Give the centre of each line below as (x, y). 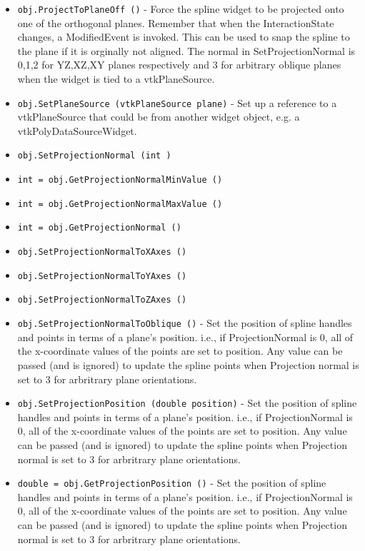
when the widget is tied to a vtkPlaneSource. (116, 79)
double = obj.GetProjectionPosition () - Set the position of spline (172, 483)
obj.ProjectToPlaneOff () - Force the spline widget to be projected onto (181, 9)
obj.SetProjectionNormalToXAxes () (102, 252)
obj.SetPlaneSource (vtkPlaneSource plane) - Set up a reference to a (177, 102)
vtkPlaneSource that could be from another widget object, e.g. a (159, 117)
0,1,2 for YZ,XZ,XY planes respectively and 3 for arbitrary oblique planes (179, 65)
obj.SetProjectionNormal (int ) (94, 156)
